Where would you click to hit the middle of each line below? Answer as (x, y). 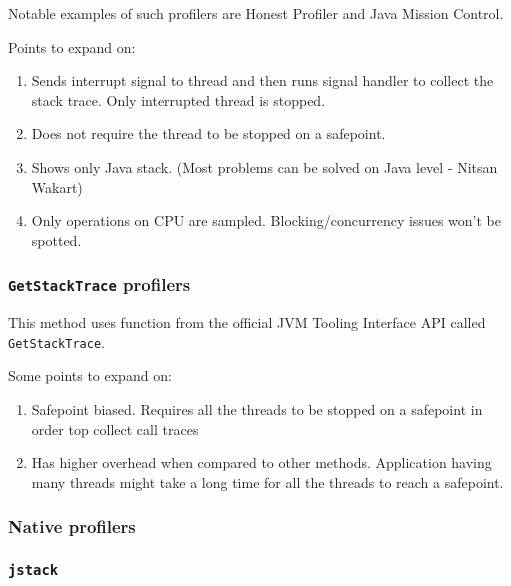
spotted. (56, 239)
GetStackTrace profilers (99, 284)
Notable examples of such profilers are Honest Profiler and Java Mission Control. (256, 13)
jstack (33, 570)
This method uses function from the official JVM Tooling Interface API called (247, 322)
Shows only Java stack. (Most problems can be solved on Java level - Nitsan (264, 166)
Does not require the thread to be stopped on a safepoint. (208, 133)
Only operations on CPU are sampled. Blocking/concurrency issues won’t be (266, 220)
